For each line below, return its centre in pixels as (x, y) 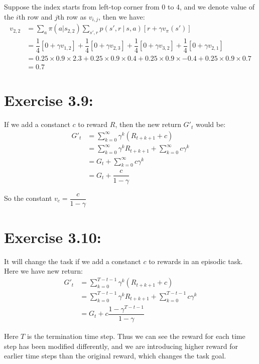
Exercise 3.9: (49, 100)
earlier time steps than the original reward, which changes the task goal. (115, 356)
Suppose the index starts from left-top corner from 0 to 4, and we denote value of (129, 7)
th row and (35, 16)
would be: (211, 124)
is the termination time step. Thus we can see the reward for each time (136, 336)
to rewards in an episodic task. (196, 261)
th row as (72, 16)
